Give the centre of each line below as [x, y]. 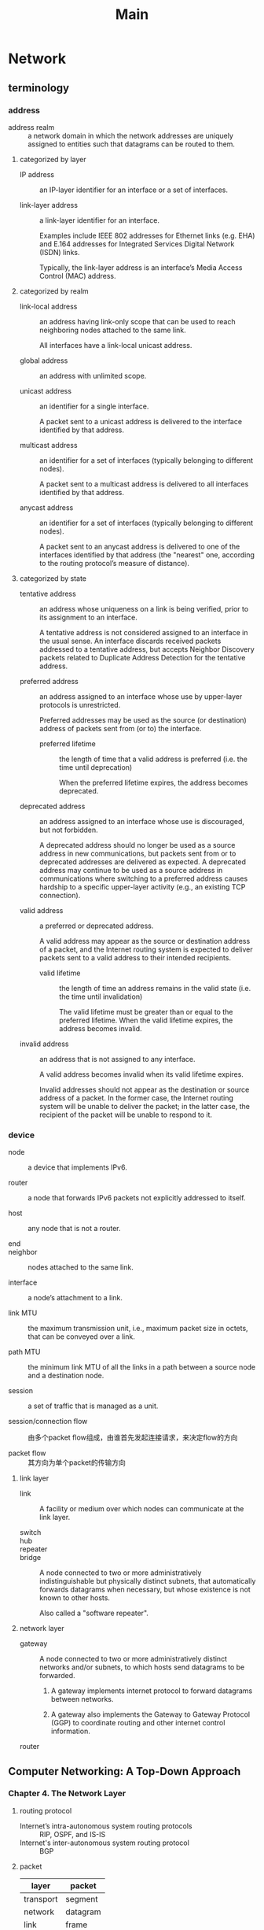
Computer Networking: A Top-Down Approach [125, 1771]
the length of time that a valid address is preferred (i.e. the [153, 759]
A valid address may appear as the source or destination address [145, 941]
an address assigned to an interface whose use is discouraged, [142, 821]
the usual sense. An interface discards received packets [130, 641]
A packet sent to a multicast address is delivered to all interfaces [144, 484]
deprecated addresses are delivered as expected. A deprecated [142, 861]
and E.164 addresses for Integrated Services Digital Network [137, 244]
